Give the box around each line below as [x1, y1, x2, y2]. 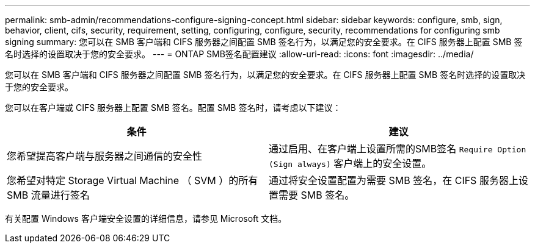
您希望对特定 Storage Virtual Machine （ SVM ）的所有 [7, 174, 258, 186]
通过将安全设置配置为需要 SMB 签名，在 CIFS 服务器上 [269, 174, 519, 186]
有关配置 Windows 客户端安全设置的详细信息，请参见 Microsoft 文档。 [5, 213, 287, 224]
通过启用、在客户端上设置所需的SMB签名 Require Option [269, 143, 526, 155]
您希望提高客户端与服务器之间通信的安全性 [7, 150, 203, 162]
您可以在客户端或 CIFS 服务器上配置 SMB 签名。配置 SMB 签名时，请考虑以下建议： [5, 102, 341, 113]
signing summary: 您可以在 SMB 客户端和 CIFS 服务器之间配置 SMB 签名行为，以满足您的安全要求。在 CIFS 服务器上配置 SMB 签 [5, 37, 523, 47]
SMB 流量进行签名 [7, 189, 90, 201]
